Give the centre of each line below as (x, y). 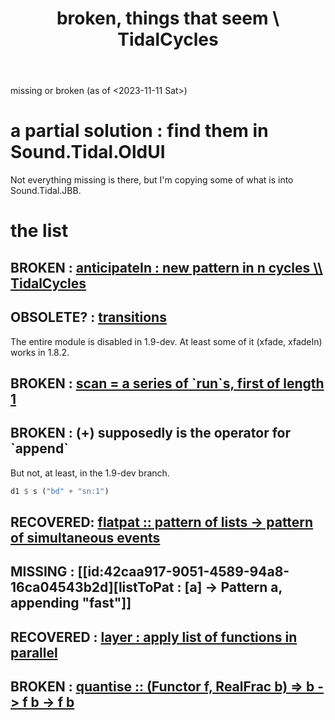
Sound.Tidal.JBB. (46, 191)
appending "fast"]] (71, 603)
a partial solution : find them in (139, 131)
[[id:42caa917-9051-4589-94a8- (183, 572)
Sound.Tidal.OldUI (88, 152)
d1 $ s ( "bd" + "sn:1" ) (60, 491)
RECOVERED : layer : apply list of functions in (154, 637)
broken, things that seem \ (168, 18)
